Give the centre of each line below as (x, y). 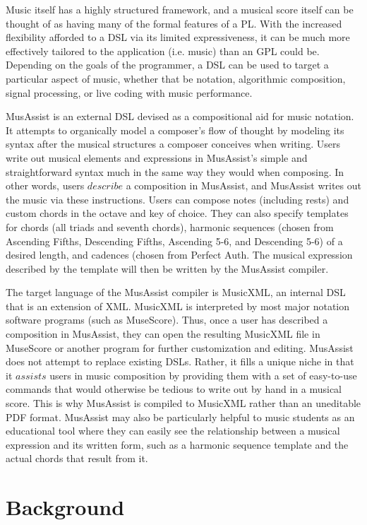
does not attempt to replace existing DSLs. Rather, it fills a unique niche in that (180, 361)
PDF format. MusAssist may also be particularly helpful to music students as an (180, 417)
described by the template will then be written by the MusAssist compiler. (167, 268)
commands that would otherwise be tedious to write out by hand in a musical (174, 389)
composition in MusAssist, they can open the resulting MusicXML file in (163, 334)
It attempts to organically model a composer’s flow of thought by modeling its (175, 130)
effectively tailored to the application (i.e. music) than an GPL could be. (163, 51)
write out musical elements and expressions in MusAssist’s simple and (157, 157)
